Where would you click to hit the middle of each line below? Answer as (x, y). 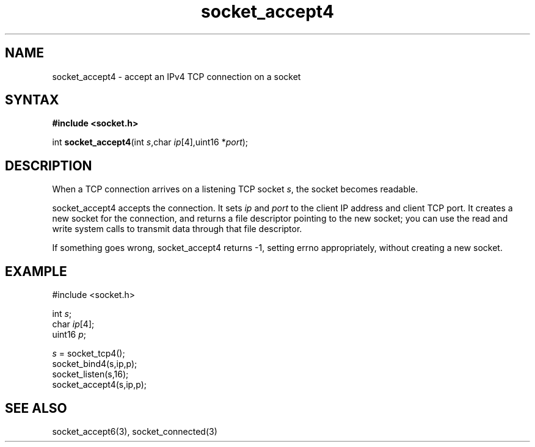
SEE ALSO (36, 408)
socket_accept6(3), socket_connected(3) (135, 431)
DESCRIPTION (49, 165)
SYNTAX (32, 100)
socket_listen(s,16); (90, 374)
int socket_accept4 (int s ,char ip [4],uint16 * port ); (150, 142)
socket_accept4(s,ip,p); (99, 385)
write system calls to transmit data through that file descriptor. (177, 229)
